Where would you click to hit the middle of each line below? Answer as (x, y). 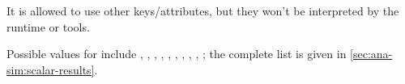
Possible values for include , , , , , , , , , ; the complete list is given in (177, 54)
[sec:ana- (371, 54)
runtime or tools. (48, 26)
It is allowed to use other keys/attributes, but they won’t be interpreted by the (203, 10)
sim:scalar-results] (51, 69)
